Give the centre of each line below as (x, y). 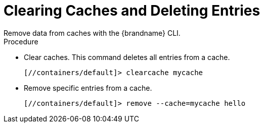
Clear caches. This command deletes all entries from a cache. (127, 57)
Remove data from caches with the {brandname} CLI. (92, 33)
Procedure (21, 41)
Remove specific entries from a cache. (88, 88)
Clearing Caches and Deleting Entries (132, 11)
